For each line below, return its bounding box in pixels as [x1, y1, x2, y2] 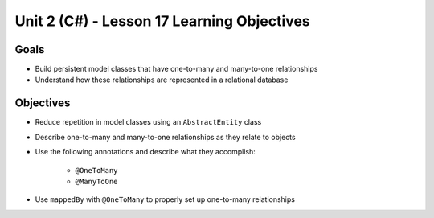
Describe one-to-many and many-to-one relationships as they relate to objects [35, 132, 297, 142]
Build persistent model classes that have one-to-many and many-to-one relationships [35, 64, 318, 74]
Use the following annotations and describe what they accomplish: [35, 147, 256, 157]
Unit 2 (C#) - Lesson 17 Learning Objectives [14, 12, 310, 30]
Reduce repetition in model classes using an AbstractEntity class [35, 117, 262, 127]
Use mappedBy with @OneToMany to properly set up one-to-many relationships [35, 195, 295, 204]
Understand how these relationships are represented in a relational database [35, 75, 289, 84]
